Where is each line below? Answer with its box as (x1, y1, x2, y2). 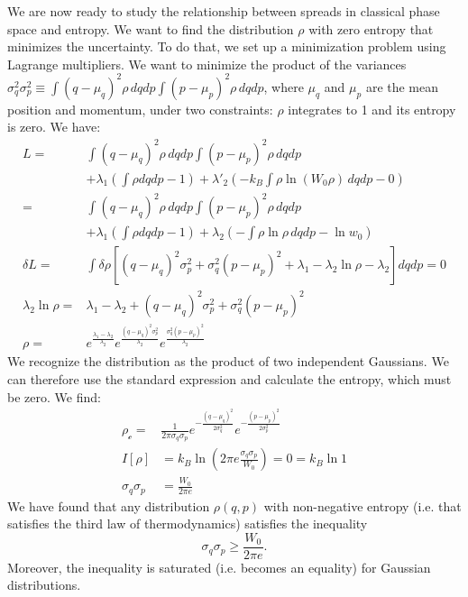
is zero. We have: (7, 117, 101, 136)
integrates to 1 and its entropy (288, 99, 456, 118)
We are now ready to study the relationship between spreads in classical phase (7, 2, 440, 20)
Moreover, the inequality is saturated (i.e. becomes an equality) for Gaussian (7, 557, 431, 576)
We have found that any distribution (7, 496, 210, 515)
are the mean (365, 77, 439, 96)
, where (263, 77, 304, 96)
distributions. (7, 575, 81, 594)
